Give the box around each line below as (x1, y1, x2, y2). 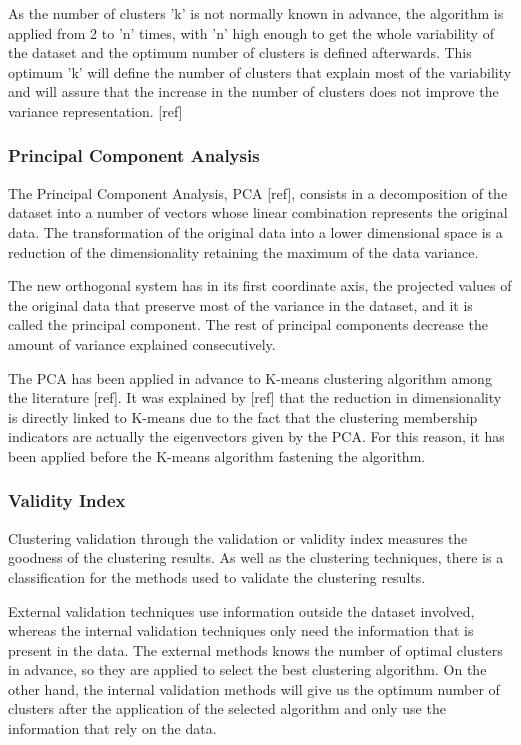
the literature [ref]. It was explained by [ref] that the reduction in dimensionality (8, 387, 502, 408)
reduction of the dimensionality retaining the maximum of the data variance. (8, 241, 479, 262)
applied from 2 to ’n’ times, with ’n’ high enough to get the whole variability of (8, 22, 494, 43)
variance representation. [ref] (8, 100, 183, 121)
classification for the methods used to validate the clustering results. (8, 566, 426, 587)
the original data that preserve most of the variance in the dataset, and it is (8, 294, 473, 315)
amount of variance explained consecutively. (8, 333, 276, 354)
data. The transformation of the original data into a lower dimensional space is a (8, 221, 503, 242)
